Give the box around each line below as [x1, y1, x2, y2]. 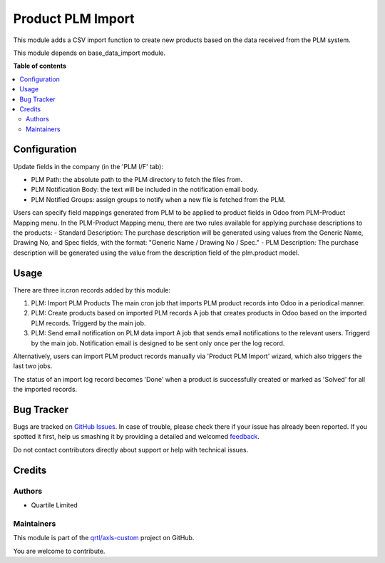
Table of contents [13, 61, 67, 71]
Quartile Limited [31, 500, 78, 509]
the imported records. [13, 385, 78, 394]
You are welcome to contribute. [13, 547, 106, 555]
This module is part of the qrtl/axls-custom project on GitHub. [13, 534, 195, 542]
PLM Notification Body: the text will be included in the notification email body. [31, 186, 260, 194]
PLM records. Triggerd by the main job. [31, 318, 146, 328]
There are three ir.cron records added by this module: [13, 285, 171, 294]
